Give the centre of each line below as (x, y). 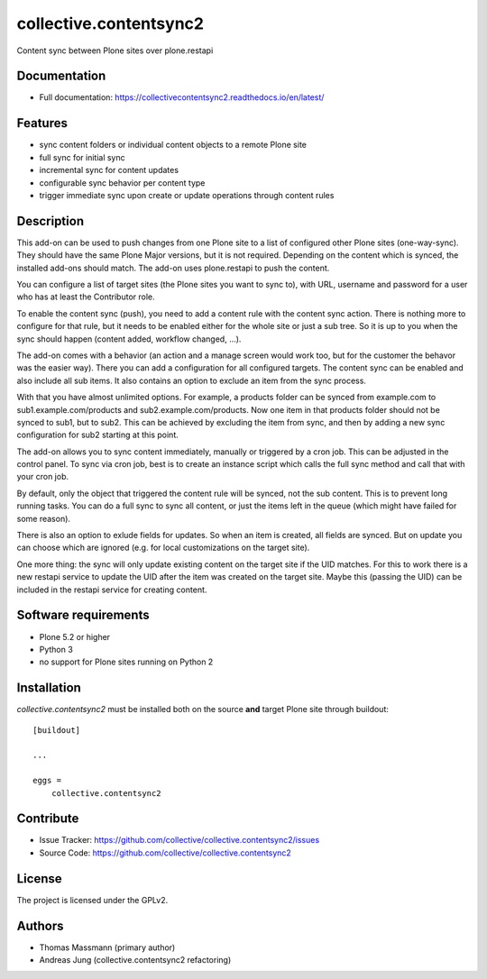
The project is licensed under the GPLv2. (92, 900)
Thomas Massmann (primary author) (107, 947)
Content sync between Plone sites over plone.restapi (115, 50)
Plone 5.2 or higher (75, 636)
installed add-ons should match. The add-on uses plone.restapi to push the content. (173, 268)
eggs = (47, 781)
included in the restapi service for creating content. (112, 590)
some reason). (44, 518)
